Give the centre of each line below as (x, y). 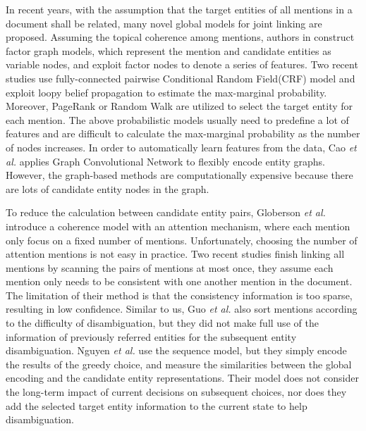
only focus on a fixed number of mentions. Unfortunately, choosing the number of (182, 240)
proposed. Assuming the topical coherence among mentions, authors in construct (180, 37)
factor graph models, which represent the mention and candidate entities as (169, 50)
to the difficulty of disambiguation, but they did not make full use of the (162, 323)
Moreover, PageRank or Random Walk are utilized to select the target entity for (179, 106)
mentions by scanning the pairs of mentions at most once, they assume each (170, 267)
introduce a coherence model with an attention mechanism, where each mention (178, 226)
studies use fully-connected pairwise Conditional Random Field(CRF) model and (181, 78)
